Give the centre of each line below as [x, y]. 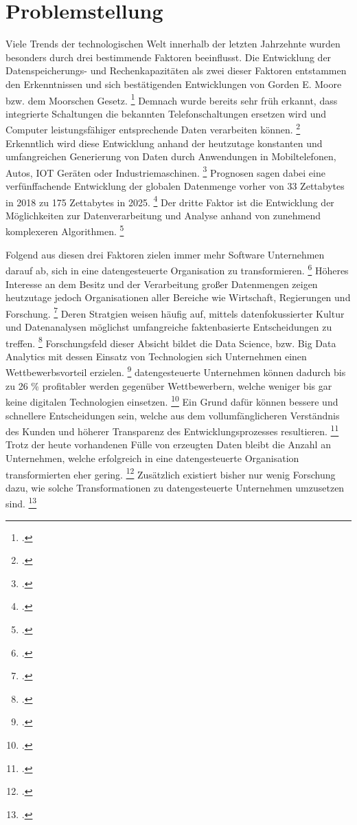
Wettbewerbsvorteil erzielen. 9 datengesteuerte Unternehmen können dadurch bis [176, 371]
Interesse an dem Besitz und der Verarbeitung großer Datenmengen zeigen [162, 284]
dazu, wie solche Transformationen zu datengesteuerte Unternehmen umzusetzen [175, 487]
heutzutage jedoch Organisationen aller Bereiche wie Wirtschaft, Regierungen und [178, 297]
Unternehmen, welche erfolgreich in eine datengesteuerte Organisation [152, 458]
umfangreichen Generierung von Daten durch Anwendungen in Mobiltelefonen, [171, 156]
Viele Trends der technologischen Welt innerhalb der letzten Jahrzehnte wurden [173, 44]
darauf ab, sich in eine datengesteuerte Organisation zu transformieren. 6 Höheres [177, 269]
